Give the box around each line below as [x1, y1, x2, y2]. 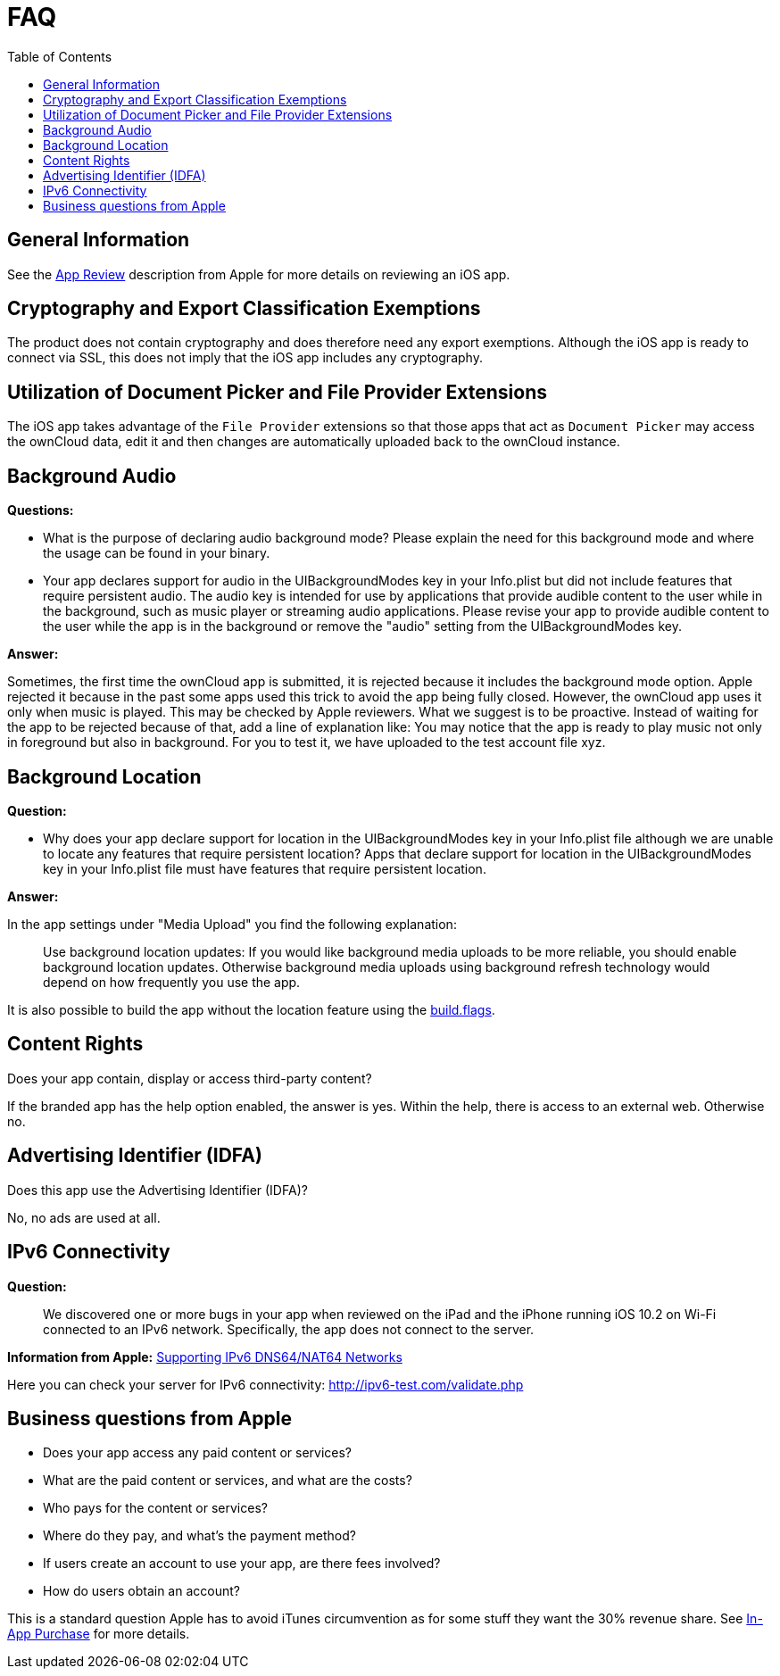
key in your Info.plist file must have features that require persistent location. [43, 860, 486, 876]
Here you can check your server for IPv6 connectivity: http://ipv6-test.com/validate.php [7, 1376, 524, 1392]
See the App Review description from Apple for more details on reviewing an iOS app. [7, 266, 510, 282]
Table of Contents [7, 48, 112, 64]
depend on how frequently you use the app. [43, 974, 301, 990]
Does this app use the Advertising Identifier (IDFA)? [7, 1182, 308, 1198]
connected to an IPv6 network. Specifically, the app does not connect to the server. [43, 1321, 535, 1337]
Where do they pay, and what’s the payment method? [43, 1528, 356, 1544]
